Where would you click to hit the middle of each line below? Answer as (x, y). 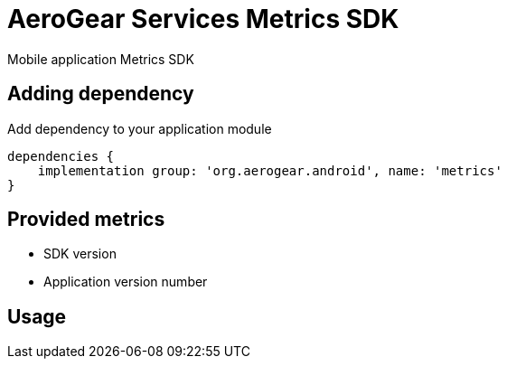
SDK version (80, 254)
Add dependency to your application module (140, 128)
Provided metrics (86, 220)
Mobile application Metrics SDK (101, 59)
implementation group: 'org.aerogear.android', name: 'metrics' (270, 170)
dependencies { (61, 156)
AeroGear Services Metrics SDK (203, 19)
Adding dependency (101, 94)
